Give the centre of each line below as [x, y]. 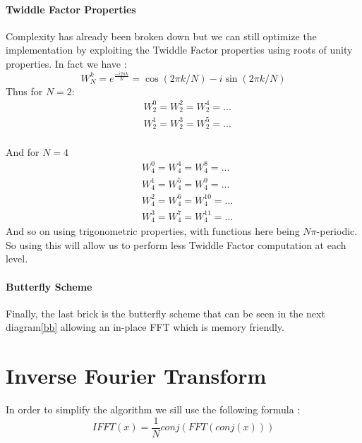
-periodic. [337, 231]
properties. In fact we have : [66, 63]
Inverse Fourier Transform [136, 376]
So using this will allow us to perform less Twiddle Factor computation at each [176, 244]
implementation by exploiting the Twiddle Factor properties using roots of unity [179, 50]
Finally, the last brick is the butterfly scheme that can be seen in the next [165, 313]
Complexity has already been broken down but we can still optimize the [161, 36]
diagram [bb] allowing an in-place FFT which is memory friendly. [145, 327]
